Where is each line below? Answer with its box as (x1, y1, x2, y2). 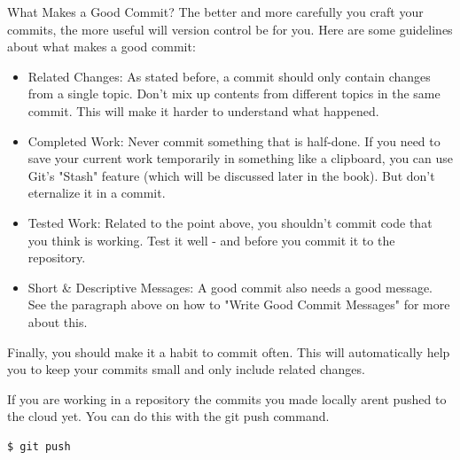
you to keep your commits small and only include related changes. (7, 360, 365, 378)
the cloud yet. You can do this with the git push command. (7, 407, 330, 425)
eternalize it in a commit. (27, 183, 166, 202)
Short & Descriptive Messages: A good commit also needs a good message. (27, 277, 433, 296)
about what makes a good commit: (7, 37, 196, 56)
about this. (27, 312, 88, 331)
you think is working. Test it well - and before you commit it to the (27, 230, 395, 249)
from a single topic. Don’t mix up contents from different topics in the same (27, 84, 441, 103)
